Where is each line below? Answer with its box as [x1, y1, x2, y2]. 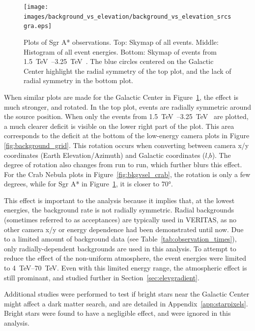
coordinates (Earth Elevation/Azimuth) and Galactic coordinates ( [4, 150, 205, 160]
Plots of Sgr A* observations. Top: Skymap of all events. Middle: [24, 36, 219, 47]
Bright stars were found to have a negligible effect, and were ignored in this [4, 308, 231, 318]
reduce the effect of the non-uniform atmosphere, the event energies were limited [4, 253, 247, 263]
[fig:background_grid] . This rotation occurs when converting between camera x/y [4, 140, 249, 150]
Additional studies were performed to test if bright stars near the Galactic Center [4, 289, 250, 299]
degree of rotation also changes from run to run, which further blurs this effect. [4, 159, 242, 170]
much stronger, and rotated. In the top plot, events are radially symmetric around [4, 101, 251, 112]
